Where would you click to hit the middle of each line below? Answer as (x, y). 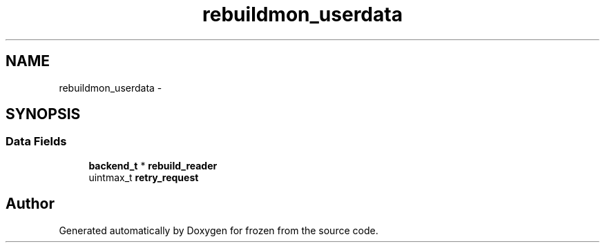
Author (30, 204)
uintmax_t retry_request (144, 177)
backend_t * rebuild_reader (153, 165)
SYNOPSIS (43, 114)
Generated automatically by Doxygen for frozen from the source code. (219, 230)
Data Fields (36, 142)
